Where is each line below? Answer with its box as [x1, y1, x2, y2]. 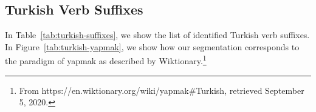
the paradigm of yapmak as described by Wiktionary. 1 [5, 53, 207, 67]
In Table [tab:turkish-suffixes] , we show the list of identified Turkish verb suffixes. [5, 28, 310, 41]
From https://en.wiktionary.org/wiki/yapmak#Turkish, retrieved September [19, 84, 304, 96]
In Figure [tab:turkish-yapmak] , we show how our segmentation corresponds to [5, 40, 300, 53]
